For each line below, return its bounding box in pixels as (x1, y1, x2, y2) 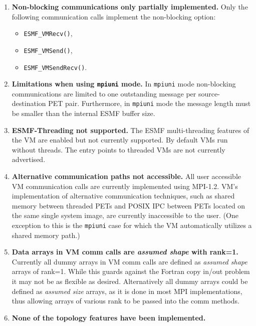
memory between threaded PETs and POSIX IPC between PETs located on (12, 200, 245, 210)
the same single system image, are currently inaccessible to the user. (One (12, 210, 238, 220)
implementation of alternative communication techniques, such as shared (12, 190, 235, 201)
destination (12, 98, 46, 108)
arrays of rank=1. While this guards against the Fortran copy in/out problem (12, 266, 250, 276)
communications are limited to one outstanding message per (12, 88, 196, 98)
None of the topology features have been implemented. (12, 312, 206, 322)
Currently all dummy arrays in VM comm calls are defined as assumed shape (12, 256, 247, 266)
